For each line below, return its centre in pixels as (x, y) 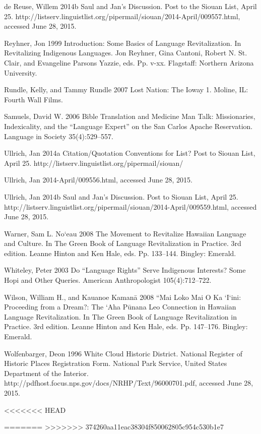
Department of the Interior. (46, 373)
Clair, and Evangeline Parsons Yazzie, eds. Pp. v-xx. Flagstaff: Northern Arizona (129, 62)
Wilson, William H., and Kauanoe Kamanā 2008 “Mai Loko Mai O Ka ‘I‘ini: (123, 297)
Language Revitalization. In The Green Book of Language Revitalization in (120, 316)
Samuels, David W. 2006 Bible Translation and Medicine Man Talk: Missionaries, (130, 116)
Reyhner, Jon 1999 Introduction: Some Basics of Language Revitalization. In (123, 43)
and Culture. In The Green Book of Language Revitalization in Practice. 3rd (123, 243)
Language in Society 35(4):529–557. (59, 136)
